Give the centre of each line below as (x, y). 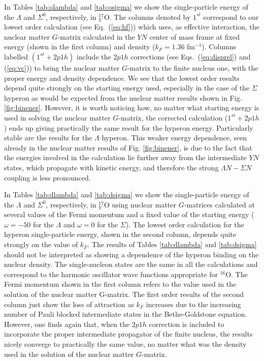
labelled (16, 56)
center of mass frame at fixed (194, 36)
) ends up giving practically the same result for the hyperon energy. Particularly (129, 127)
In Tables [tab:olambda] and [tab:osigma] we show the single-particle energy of (126, 7)
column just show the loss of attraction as (69, 304)
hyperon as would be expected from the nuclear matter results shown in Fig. (123, 97)
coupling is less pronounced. (47, 177)
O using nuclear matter (140, 204)
